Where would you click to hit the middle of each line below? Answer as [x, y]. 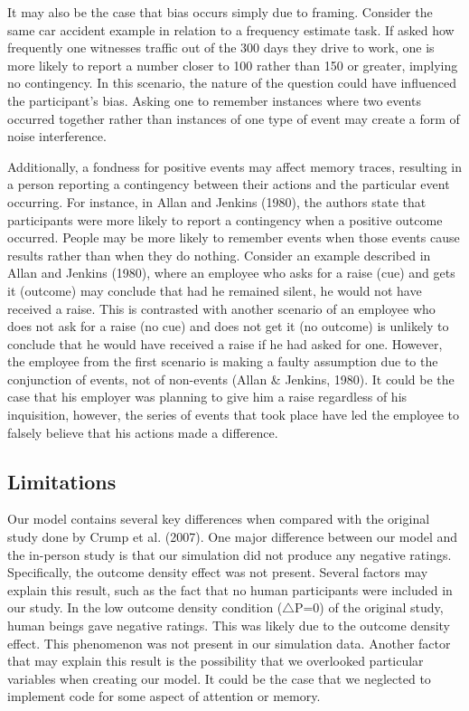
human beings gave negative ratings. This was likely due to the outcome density [229, 626]
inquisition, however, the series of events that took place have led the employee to [234, 415]
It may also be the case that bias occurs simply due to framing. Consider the [220, 12]
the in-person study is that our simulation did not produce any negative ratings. [230, 554]
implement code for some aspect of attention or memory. [164, 696]
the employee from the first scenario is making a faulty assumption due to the [223, 361]
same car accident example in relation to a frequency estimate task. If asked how [231, 29]
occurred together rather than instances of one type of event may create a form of [234, 118]
